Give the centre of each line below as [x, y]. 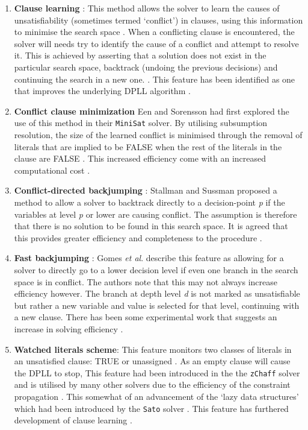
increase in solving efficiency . [69, 328]
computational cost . [52, 170]
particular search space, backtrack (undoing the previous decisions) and [146, 67]
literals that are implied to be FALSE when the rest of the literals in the [148, 146]
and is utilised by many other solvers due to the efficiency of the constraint [152, 384]
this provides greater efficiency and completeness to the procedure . [138, 237]
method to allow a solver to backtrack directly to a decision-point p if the [149, 202]
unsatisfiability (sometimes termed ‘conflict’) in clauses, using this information [159, 20]
